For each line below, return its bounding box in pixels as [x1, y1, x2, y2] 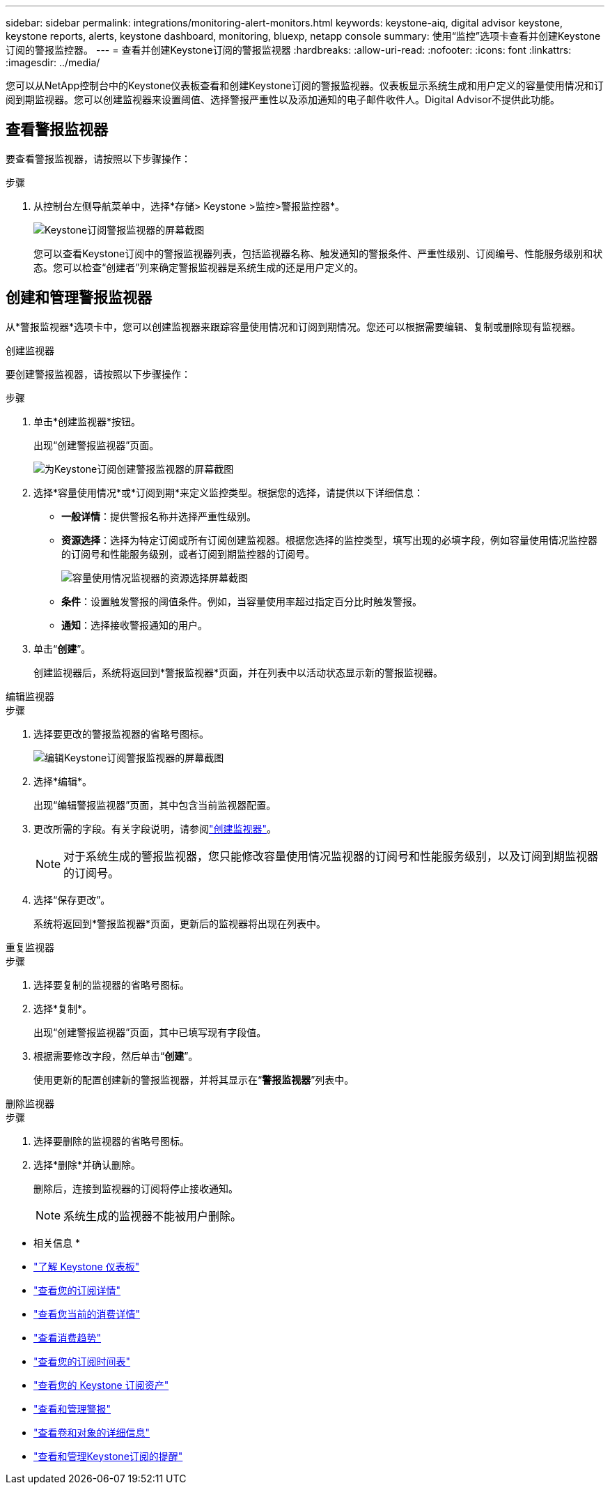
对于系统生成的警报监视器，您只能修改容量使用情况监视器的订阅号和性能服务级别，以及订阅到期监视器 [63, 849, 599, 863]
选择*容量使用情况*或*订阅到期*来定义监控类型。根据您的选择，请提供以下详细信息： [33, 486, 424, 499]
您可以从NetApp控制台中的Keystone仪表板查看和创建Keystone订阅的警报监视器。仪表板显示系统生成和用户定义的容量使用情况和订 [6, 79, 604, 91]
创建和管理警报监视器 [6, 289, 152, 307]
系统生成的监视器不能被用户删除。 [63, 1208, 242, 1223]
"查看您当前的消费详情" [33, 1307, 141, 1320]
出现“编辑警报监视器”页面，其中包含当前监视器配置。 [33, 798, 276, 811]
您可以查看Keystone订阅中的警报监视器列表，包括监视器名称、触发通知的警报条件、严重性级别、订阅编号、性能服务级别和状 [33, 247, 603, 259]
